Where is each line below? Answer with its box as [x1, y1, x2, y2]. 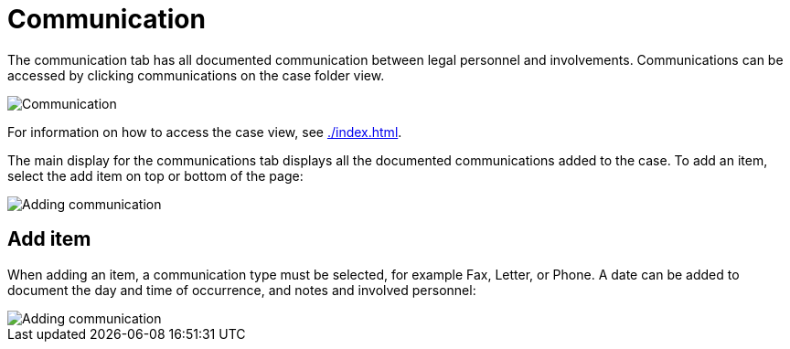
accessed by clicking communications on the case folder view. [7, 67, 385, 83]
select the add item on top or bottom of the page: [7, 167, 304, 184]
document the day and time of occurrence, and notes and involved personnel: [7, 281, 476, 298]
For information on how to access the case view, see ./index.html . [7, 123, 402, 140]
